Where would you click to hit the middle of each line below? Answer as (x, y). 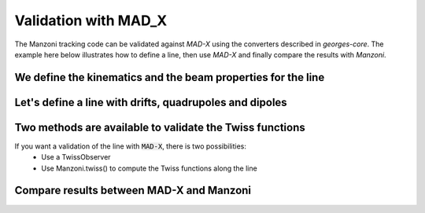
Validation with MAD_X (91, 20)
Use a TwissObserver (76, 157)
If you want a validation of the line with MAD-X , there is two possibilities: (131, 146)
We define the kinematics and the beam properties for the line (170, 77)
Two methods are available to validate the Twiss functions (160, 127)
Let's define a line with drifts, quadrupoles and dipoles (151, 102)
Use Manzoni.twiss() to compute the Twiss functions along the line (149, 168)
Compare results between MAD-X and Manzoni (133, 191)
